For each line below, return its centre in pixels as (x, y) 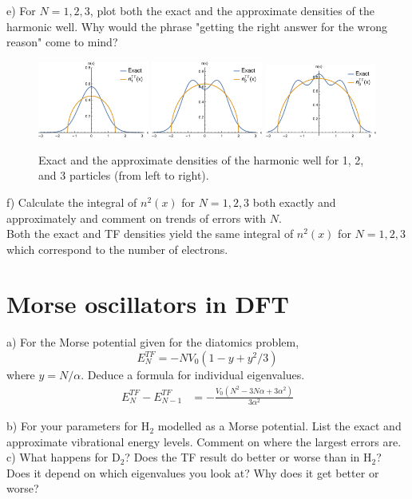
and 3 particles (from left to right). (124, 175)
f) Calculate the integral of (72, 202)
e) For (21, 10)
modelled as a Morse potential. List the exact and (279, 426)
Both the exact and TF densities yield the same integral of (150, 234)
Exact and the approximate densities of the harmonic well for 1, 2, (201, 159)
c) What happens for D (63, 457)
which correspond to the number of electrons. (117, 249)
